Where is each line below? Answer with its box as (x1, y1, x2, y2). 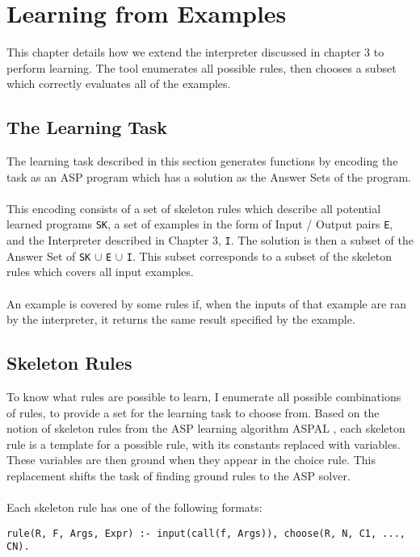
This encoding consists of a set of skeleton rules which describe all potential (6, 199, 381, 216)
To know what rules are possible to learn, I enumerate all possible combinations (6, 388, 401, 405)
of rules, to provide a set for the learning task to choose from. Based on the (6, 404, 380, 421)
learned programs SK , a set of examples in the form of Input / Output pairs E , (6, 216, 393, 232)
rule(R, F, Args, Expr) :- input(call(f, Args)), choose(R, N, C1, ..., (6, 527, 405, 539)
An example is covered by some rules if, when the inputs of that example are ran (6, 295, 407, 312)
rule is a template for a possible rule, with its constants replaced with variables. (6, 435, 401, 452)
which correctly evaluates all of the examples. (6, 75, 231, 92)
